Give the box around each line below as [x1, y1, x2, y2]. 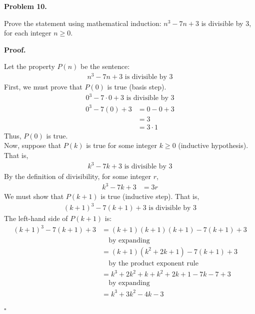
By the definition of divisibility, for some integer [4, 171, 151, 181]
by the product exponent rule [108, 259, 198, 267]
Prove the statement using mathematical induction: [4, 17, 161, 28]
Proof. [4, 44, 26, 54]
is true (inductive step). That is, [100, 191, 199, 201]
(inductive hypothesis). [178, 140, 248, 150]
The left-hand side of [4, 213, 68, 223]
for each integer [4, 27, 51, 38]
